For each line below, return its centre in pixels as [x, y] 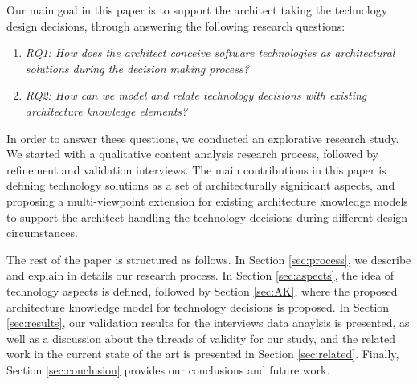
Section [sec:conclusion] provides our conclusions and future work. [168, 369]
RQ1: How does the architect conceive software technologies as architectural [210, 53]
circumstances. [42, 233]
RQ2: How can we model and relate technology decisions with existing [196, 95]
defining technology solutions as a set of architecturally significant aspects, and [201, 185]
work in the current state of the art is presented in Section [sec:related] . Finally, [203, 354]
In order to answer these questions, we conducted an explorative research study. [203, 138]
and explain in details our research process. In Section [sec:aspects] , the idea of [200, 275]
